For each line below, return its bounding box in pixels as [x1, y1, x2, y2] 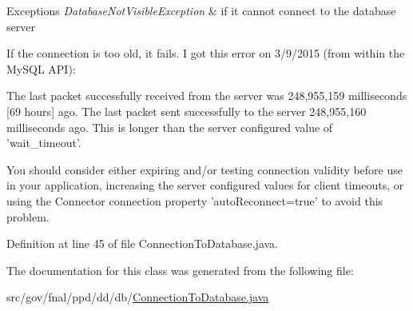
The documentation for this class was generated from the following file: [6, 261, 354, 278]
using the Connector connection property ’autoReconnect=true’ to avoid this [6, 192, 383, 209]
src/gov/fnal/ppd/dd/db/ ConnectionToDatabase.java [6, 289, 269, 305]
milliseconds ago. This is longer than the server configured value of [6, 118, 333, 135]
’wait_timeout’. [6, 134, 81, 151]
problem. [6, 208, 50, 225]
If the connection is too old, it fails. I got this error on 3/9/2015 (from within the [6, 45, 405, 62]
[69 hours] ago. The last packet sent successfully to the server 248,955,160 [6, 102, 367, 119]
